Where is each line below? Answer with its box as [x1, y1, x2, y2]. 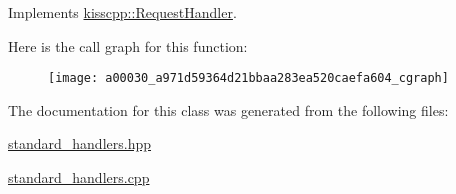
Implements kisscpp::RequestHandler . [8, 2, 237, 22]
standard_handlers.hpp [8, 133, 152, 154]
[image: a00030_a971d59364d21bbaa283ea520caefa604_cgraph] [48, 71, 449, 86]
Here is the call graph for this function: [8, 35, 248, 56]
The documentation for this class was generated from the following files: [8, 99, 449, 120]
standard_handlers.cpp [8, 167, 150, 188]
